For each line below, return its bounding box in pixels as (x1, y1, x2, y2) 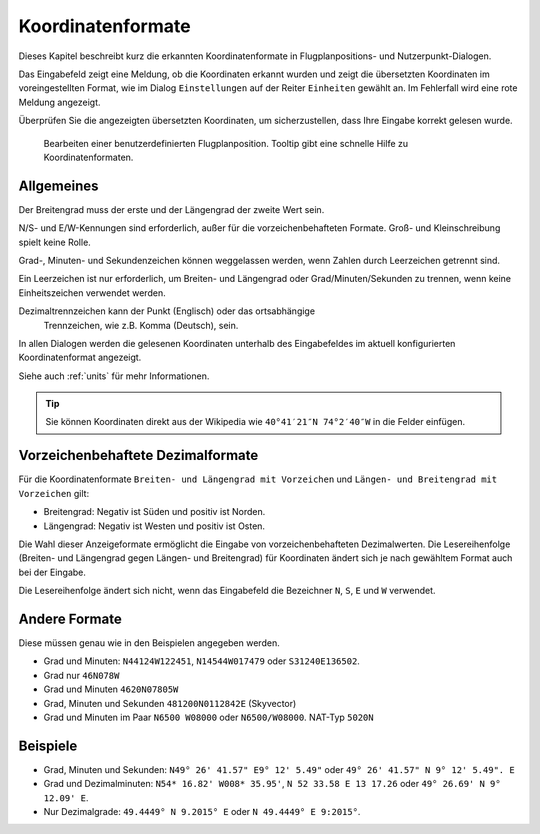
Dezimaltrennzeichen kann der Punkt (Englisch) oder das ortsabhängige (18, 305, 315, 317)
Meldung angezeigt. (18, 96, 101, 108)
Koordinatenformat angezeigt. (18, 351, 142, 364)
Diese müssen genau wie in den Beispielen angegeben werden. (18, 637, 280, 649)
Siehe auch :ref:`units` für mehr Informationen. (18, 370, 210, 382)
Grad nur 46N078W (43, 669, 120, 681)
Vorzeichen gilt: (18, 487, 90, 499)
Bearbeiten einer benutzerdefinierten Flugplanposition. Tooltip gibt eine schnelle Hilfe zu (43, 137, 409, 149)
